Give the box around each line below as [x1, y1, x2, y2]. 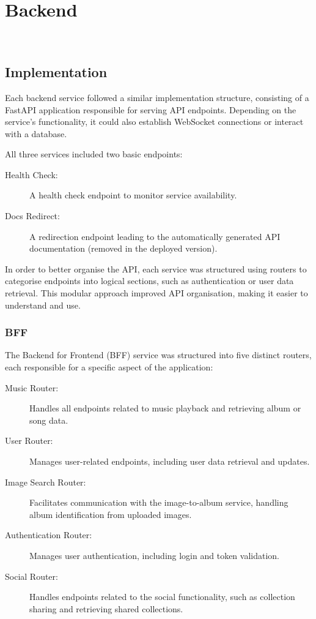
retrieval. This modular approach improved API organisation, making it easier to [5, 287, 308, 299]
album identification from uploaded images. [29, 508, 192, 520]
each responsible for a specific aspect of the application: [5, 361, 213, 373]
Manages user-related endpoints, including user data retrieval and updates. [29, 455, 310, 468]
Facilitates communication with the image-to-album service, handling [29, 496, 288, 509]
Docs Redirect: [5, 209, 60, 222]
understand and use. [5, 298, 81, 311]
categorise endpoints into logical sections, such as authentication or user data [5, 274, 294, 287]
